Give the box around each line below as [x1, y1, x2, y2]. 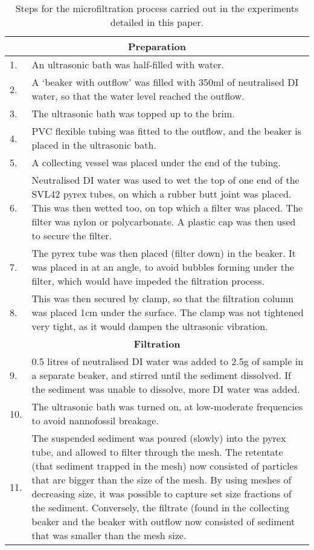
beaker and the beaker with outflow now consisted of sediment [31, 514, 295, 528]
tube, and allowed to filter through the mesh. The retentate [31, 445, 283, 459]
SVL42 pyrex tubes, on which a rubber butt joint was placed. [31, 187, 292, 201]
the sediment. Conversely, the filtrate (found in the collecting [31, 500, 289, 514]
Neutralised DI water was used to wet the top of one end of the [31, 173, 300, 187]
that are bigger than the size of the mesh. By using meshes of [31, 473, 292, 487]
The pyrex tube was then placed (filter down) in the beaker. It [31, 246, 296, 260]
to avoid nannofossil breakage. [31, 413, 159, 427]
